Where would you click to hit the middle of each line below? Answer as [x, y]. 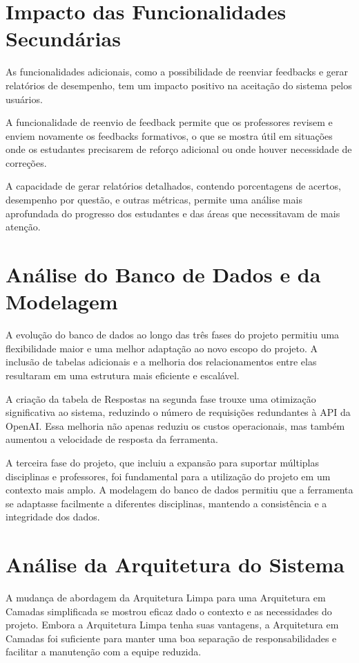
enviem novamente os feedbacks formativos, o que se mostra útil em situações [169, 135]
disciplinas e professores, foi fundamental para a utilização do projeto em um [168, 476]
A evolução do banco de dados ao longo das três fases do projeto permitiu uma [173, 335]
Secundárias [63, 38]
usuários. [24, 99]
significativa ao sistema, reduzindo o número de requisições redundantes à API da [178, 412]
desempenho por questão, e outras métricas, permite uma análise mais [154, 200]
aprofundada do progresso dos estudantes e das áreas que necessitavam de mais [173, 213]
